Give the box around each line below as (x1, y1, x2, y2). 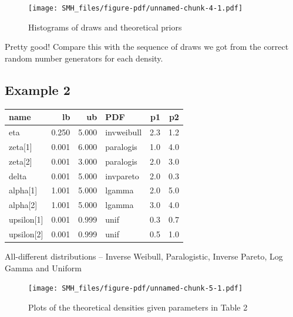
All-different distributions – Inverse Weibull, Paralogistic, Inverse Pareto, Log (5, 250, 283, 262)
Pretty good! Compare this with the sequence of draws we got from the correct (5, 40, 289, 53)
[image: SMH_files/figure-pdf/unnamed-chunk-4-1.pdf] (28, 4, 243, 12)
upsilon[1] (9, 213, 43, 226)
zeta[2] (9, 155, 32, 167)
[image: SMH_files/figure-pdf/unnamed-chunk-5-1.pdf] (28, 284, 243, 293)
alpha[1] (9, 184, 38, 196)
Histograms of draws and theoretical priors (28, 21, 182, 33)
